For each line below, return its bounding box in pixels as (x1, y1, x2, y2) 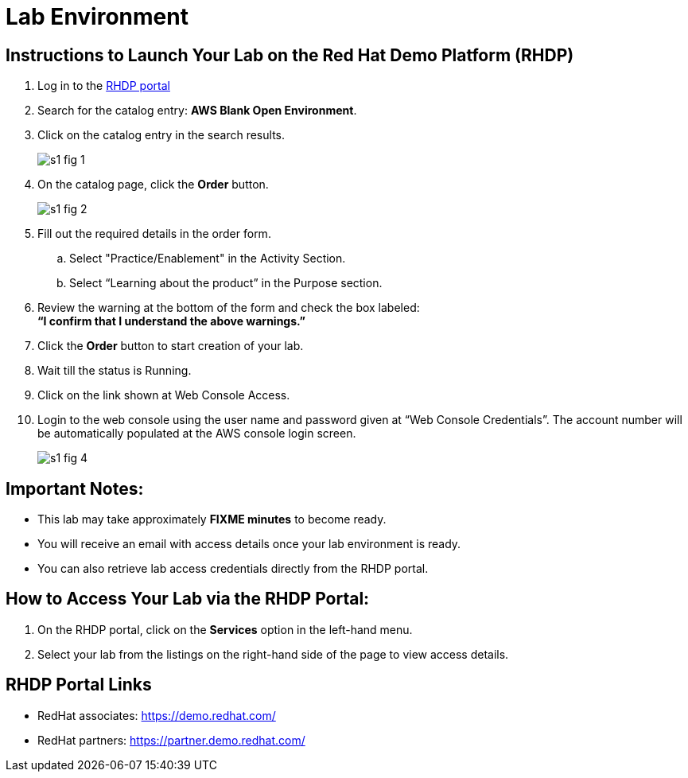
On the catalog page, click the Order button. (37, 177, 269, 192)
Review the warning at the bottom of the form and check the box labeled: (37, 301, 420, 315)
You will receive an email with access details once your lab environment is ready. (37, 537, 461, 551)
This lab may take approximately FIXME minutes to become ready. (37, 512, 387, 527)
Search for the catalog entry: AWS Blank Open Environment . (37, 103, 357, 118)
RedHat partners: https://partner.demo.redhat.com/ (37, 733, 305, 747)
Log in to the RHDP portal (37, 79, 170, 93)
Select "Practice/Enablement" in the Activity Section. (69, 251, 346, 266)
